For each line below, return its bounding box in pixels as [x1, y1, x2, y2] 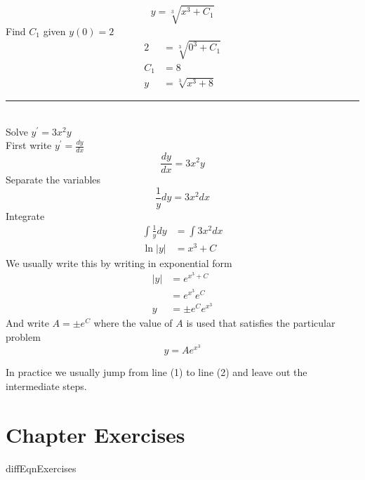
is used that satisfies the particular [186, 316, 336, 330]
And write [6, 316, 49, 330]
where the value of [93, 316, 173, 330]
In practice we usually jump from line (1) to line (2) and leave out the [6, 365, 307, 380]
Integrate [6, 208, 45, 223]
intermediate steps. [6, 378, 87, 393]
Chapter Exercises [6, 420, 185, 448]
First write [6, 138, 52, 153]
